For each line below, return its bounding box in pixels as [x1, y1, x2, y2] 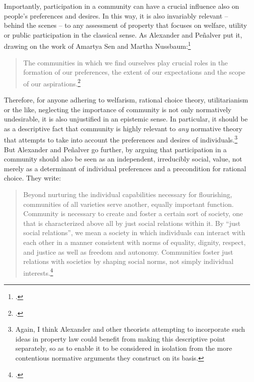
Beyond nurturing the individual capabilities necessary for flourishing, [23, 189, 233, 200]
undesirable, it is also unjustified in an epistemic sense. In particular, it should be [4, 114, 248, 124]
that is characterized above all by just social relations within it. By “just [23, 218, 241, 228]
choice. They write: [4, 173, 61, 183]
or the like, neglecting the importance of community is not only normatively [4, 104, 232, 114]
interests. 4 [23, 266, 53, 278]
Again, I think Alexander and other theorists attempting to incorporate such [15, 324, 245, 334]
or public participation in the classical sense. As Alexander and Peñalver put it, [4, 29, 242, 40]
